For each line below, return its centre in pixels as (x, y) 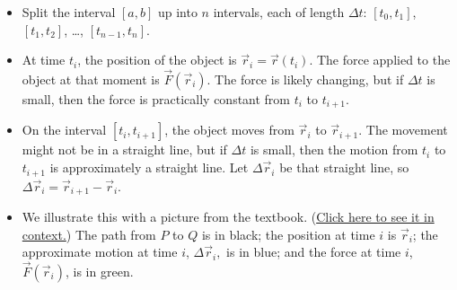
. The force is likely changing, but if (305, 79)
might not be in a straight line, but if (124, 149)
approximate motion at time (100, 252)
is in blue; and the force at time (314, 252)
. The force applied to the (380, 60)
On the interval (64, 130)
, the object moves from (229, 130)
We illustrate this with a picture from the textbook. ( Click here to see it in (228, 216)
